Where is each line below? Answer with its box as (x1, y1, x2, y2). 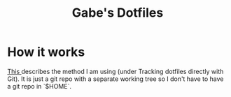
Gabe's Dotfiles (71, 5, 164, 21)
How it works (7, 44, 85, 60)
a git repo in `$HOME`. (7, 82, 72, 90)
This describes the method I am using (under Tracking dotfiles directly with (7, 67, 224, 75)
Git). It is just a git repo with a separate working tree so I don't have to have (7, 75, 224, 83)
